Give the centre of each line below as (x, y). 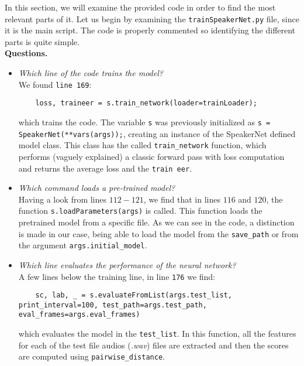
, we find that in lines (182, 199)
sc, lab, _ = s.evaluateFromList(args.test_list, (134, 295)
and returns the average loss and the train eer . (105, 168)
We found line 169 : (55, 84)
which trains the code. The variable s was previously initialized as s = (144, 122)
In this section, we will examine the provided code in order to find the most (140, 7)
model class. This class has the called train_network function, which (142, 145)
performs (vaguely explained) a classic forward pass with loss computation (151, 156)
